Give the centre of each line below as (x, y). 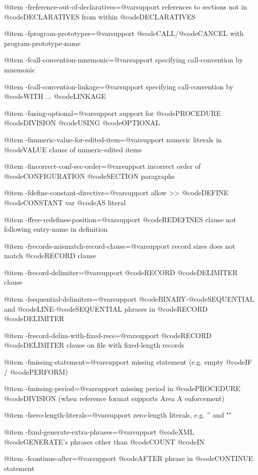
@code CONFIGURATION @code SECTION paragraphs (89, 176)
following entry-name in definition (56, 229)
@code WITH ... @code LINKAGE (55, 96)
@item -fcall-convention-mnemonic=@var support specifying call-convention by (123, 60)
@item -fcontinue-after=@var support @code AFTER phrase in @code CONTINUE (129, 458)
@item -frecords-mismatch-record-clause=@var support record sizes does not (120, 245)
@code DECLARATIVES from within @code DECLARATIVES (100, 16)
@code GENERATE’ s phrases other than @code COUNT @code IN (104, 441)
